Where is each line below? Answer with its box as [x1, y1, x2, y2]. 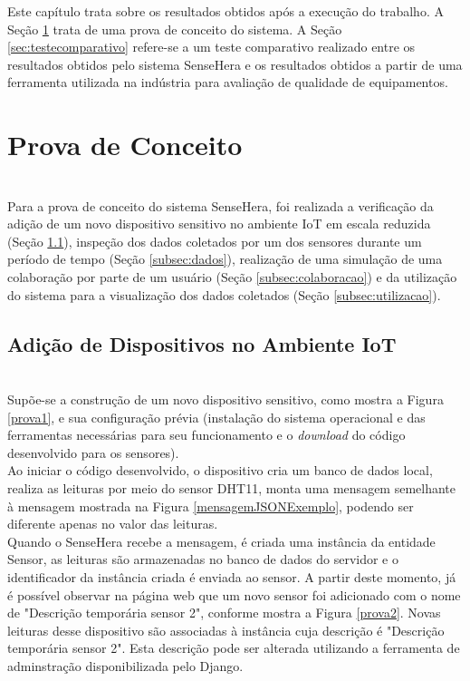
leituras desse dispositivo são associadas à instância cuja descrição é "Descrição [7, 620, 445, 639]
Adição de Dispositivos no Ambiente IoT [7, 329, 397, 357]
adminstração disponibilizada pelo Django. [7, 656, 244, 675]
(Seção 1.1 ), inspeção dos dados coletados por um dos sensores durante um [7, 231, 422, 250]
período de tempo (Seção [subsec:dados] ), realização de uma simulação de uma [7, 249, 443, 268]
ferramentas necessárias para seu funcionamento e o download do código [7, 425, 406, 444]
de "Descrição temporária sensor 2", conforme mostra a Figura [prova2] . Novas [7, 603, 441, 622]
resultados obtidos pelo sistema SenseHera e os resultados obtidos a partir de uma [7, 54, 463, 73]
